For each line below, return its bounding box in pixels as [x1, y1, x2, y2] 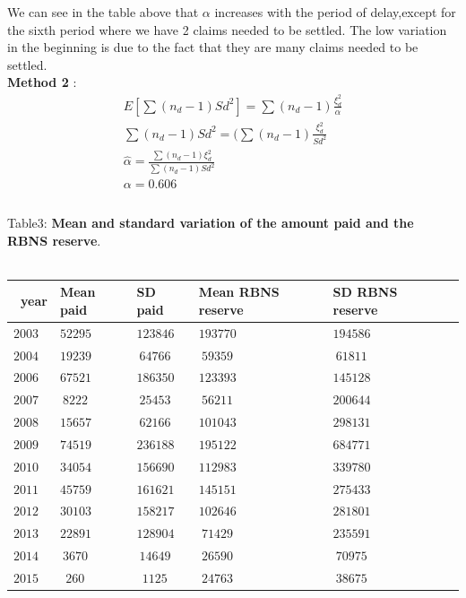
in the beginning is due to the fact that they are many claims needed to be [7, 38, 419, 56]
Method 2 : [7, 73, 77, 91]
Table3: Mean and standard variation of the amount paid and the [7, 213, 414, 232]
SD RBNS [332, 282, 398, 301]
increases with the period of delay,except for [214, 3, 456, 21]
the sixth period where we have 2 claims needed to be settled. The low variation [7, 20, 447, 39]
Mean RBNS [198, 282, 280, 301]
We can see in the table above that [7, 3, 199, 21]
